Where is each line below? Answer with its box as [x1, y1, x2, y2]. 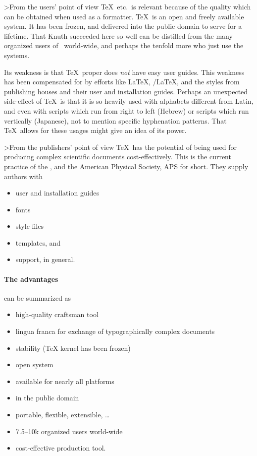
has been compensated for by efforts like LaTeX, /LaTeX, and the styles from [4, 76, 240, 87]
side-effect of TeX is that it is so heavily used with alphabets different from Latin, [4, 96, 254, 106]
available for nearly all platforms [15, 376, 114, 386]
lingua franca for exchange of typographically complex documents [15, 326, 215, 336]
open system [15, 359, 53, 370]
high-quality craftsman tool [15, 309, 99, 320]
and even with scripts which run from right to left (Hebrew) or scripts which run [4, 105, 249, 116]
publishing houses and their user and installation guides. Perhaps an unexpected [4, 86, 248, 96]
